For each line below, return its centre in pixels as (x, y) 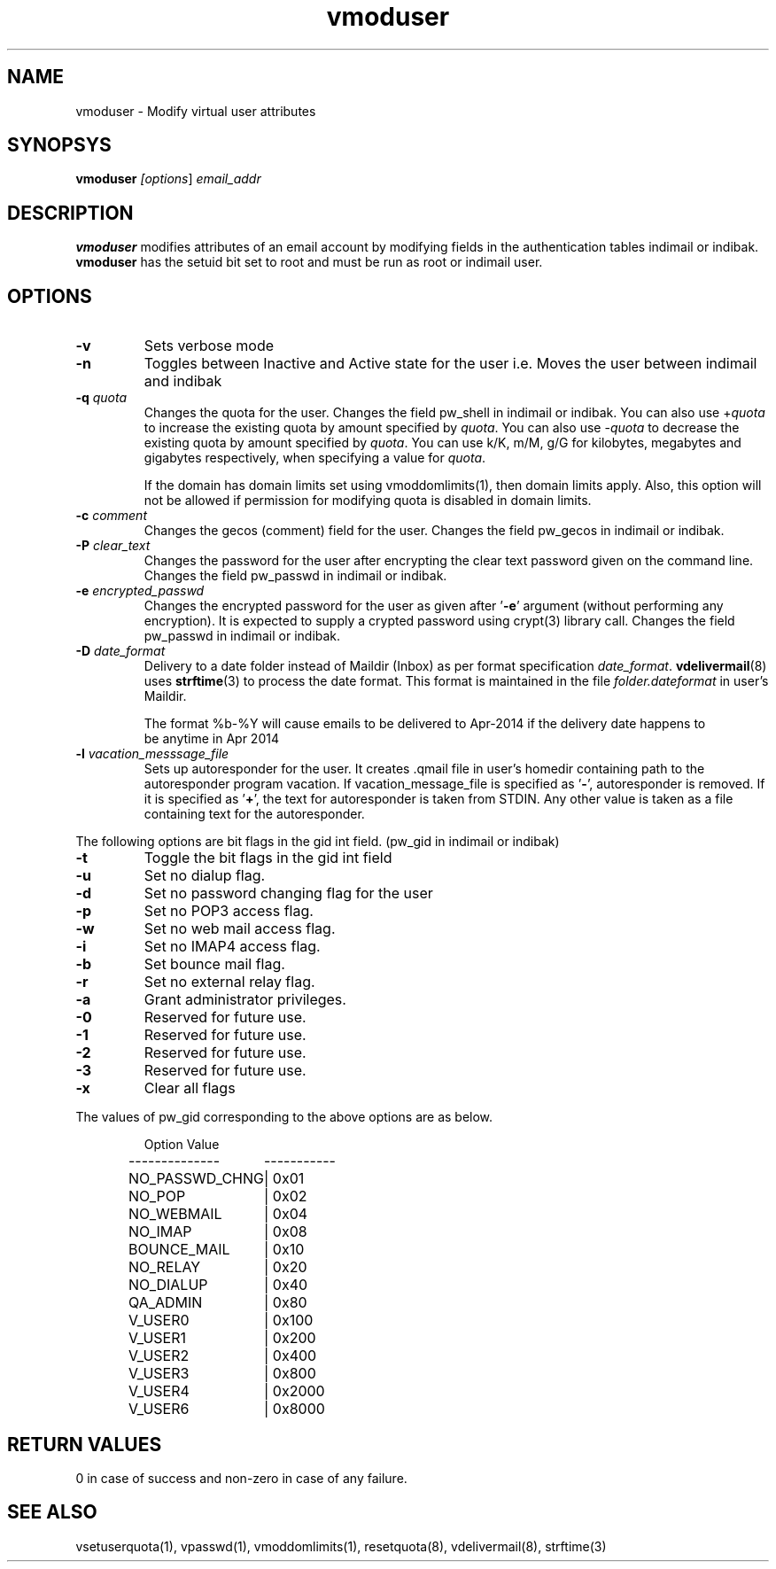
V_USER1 (157, 1338)
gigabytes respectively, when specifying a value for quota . (315, 458)
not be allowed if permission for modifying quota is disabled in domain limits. (368, 501)
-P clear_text (113, 546)
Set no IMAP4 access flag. (232, 947)
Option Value (182, 1145)
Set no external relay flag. (229, 982)
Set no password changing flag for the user (288, 893)
